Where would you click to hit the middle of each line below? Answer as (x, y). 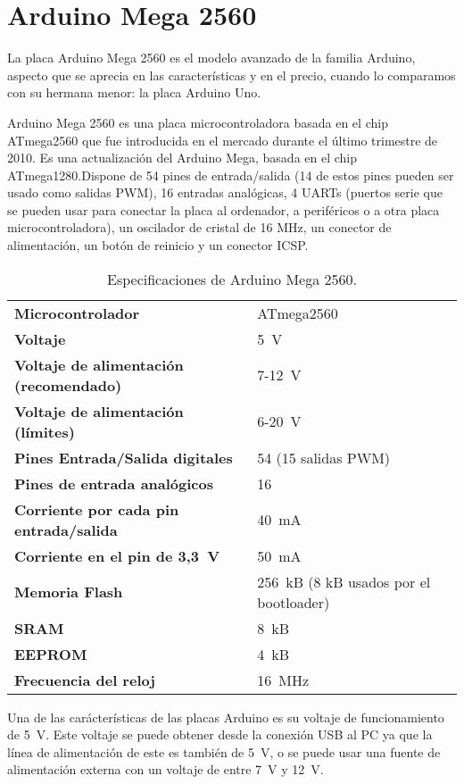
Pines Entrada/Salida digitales (124, 457)
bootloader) (294, 602)
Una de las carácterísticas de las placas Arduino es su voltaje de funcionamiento (226, 717)
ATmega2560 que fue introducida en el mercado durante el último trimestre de (223, 140)
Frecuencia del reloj (85, 680)
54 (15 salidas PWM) (324, 457)
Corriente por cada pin (97, 509)
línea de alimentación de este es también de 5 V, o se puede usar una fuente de (224, 751)
